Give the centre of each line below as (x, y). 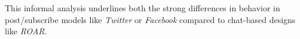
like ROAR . (26, 31)
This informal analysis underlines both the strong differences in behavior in (143, 8)
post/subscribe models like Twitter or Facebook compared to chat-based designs (150, 19)
